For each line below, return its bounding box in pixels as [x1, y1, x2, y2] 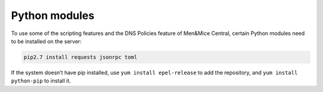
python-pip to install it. [11, 77, 71, 84]
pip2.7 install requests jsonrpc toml [23, 53, 138, 61]
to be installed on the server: [11, 37, 82, 45]
